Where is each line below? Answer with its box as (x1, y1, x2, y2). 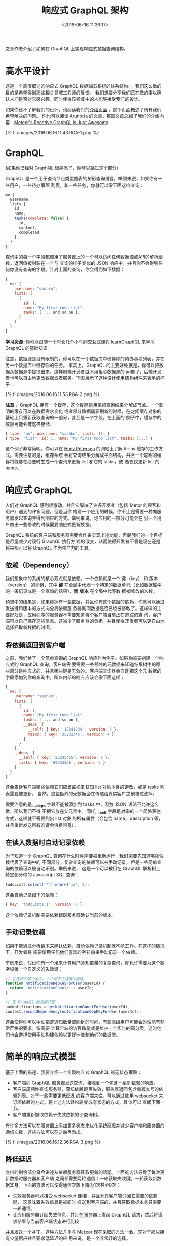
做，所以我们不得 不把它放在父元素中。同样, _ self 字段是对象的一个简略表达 (5, 808, 161, 816)
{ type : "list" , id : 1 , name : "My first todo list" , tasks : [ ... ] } (5, 436, 153, 441)
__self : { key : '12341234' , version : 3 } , (27, 727, 119, 732)
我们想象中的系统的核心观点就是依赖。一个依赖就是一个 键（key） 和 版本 (5, 575, 158, 582)
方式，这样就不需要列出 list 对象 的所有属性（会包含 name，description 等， (5, 815, 163, 822)
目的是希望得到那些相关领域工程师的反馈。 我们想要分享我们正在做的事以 (5, 89, 157, 96)
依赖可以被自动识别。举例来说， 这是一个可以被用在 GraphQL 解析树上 (14, 865, 161, 872)
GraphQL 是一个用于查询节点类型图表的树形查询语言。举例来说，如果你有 (5, 175, 158, 181)
